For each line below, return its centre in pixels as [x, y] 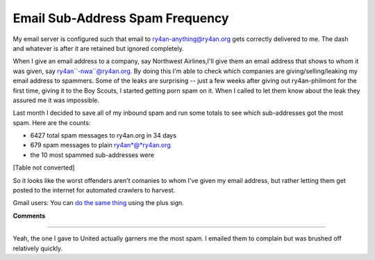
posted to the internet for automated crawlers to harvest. [94, 190]
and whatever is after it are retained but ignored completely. [98, 48]
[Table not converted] [44, 168]
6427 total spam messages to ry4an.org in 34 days [103, 136]
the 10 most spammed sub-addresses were [92, 155]
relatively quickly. [38, 248]
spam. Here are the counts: [52, 122]
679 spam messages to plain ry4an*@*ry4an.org [101, 145]
